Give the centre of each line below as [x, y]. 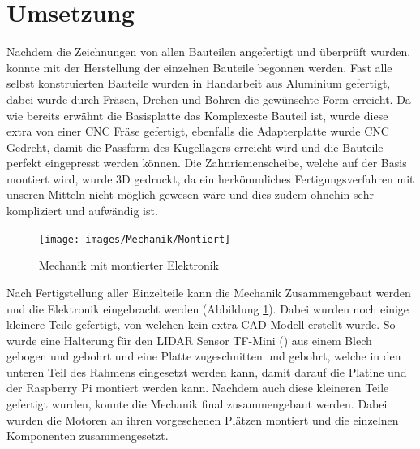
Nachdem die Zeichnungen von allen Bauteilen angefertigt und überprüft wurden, [209, 52]
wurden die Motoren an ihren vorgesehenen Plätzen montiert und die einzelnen [203, 419]
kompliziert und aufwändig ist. [82, 211]
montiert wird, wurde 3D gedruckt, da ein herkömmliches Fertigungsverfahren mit [210, 178]
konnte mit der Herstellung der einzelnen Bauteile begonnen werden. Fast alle [199, 67]
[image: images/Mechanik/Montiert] [135, 239]
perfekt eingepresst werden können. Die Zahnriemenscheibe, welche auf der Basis [207, 163]
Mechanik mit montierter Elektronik [129, 265]
